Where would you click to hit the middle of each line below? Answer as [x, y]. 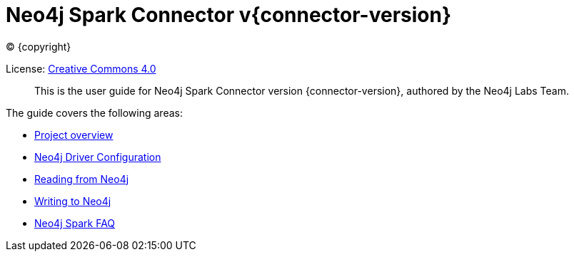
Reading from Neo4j [82, 179]
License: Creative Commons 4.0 [81, 68]
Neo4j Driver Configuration [98, 157]
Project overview [74, 135]
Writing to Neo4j [73, 201]
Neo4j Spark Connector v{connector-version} [229, 15]
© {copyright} [39, 46]
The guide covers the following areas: [94, 112]
